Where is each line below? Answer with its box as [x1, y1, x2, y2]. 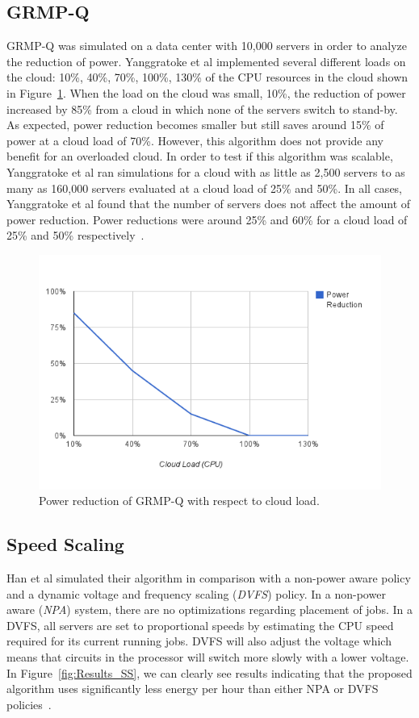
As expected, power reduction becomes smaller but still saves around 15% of [6, 116, 384, 133]
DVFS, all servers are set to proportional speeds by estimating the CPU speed [6, 616, 394, 633]
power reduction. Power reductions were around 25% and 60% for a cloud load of [6, 211, 408, 228]
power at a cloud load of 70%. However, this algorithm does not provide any [6, 131, 383, 148]
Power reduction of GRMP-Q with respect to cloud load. [39, 492, 320, 509]
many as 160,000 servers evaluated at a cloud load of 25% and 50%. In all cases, [6, 179, 403, 196]
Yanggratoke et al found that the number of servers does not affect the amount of [6, 195, 411, 212]
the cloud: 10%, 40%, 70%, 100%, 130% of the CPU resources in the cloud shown [6, 69, 409, 86]
